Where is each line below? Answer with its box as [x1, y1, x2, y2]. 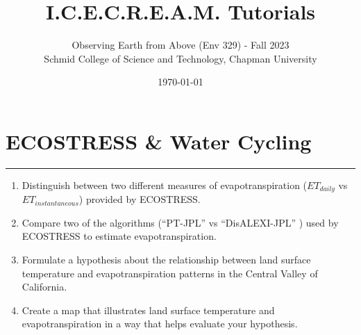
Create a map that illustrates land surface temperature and [22, 302, 275, 317]
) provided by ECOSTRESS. [78, 192, 201, 206]
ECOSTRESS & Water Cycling [6, 126, 312, 155]
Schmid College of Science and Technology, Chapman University [44, 51, 317, 65]
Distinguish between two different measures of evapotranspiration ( [22, 177, 308, 192]
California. [22, 279, 67, 294]
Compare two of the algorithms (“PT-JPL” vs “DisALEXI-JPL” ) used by [22, 215, 339, 229]
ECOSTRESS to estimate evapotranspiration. [22, 229, 217, 243]
